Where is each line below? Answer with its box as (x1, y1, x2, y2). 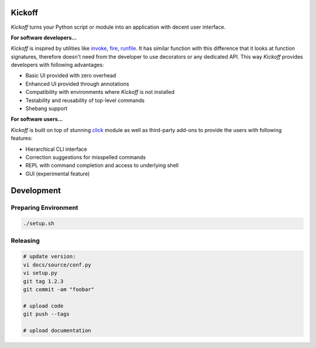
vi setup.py (23, 270, 58, 276)
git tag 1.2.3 (23, 278, 64, 285)
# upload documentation (23, 327, 92, 334)
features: (11, 135, 33, 142)
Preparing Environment (11, 203, 78, 211)
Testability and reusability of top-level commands (25, 97, 145, 104)
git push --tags (23, 311, 70, 317)
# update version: (23, 253, 76, 260)
